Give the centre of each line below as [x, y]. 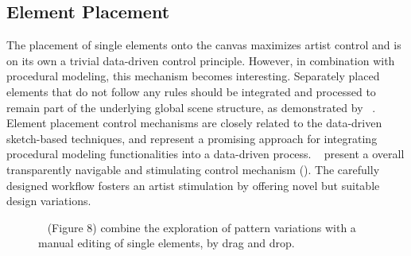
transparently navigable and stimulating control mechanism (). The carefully [193, 169]
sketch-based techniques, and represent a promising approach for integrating [192, 138]
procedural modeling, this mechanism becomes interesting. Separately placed [193, 76]
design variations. [49, 201]
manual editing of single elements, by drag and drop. [167, 243]
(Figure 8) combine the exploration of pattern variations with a [202, 227]
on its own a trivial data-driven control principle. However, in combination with [201, 60]
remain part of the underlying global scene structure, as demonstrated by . [191, 107]
